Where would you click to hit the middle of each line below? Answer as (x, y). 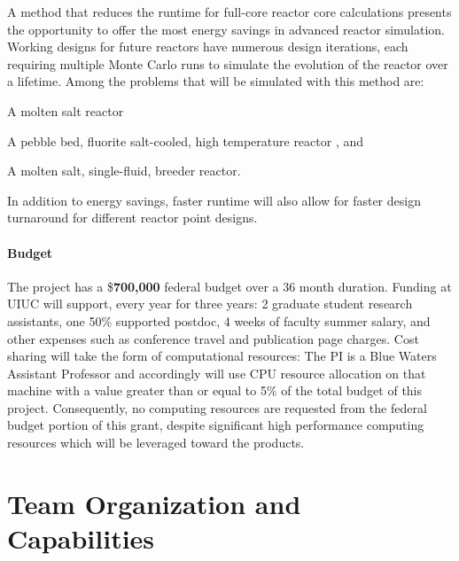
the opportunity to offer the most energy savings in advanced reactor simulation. (226, 29)
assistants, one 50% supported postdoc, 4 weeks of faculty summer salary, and (219, 320)
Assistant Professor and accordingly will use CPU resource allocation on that (217, 373)
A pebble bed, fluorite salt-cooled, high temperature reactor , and (186, 140)
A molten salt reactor (66, 110)
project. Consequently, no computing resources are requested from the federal (217, 407)
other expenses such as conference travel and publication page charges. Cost (213, 338)
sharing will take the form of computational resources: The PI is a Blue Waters (222, 356)
